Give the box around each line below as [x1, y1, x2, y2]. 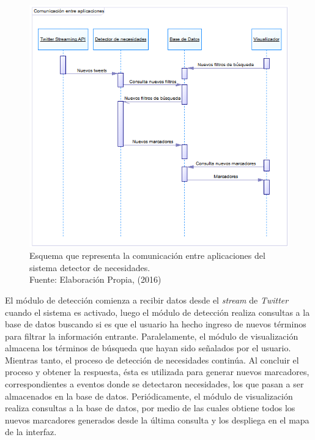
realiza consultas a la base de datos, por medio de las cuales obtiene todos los [5, 401, 295, 414]
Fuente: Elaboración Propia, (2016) [29, 273, 161, 286]
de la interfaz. [5, 425, 57, 438]
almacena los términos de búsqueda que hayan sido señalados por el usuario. [5, 341, 291, 354]
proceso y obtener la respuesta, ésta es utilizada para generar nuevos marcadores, [5, 365, 309, 378]
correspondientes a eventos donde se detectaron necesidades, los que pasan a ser [5, 378, 304, 390]
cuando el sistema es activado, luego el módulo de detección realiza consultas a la [5, 305, 310, 318]
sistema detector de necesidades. [29, 261, 150, 274]
